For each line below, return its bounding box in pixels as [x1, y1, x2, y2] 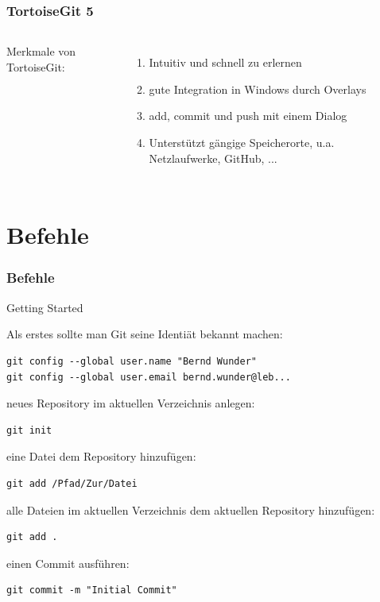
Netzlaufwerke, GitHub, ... [149, 149, 277, 166]
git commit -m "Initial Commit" [6, 585, 177, 596]
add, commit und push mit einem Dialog [149, 107, 347, 124]
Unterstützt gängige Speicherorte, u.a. [149, 134, 335, 150]
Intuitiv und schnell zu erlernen [149, 54, 302, 71]
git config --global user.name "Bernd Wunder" [6, 355, 257, 367]
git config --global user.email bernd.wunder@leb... [6, 371, 291, 383]
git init [6, 424, 52, 436]
